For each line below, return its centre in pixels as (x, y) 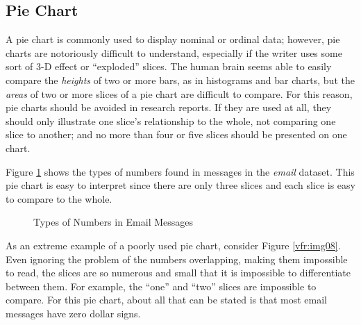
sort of (19, 66)
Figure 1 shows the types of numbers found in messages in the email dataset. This (180, 171)
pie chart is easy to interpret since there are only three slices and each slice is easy (180, 185)
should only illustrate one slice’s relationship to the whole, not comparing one (171, 120)
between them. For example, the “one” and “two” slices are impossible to (161, 286)
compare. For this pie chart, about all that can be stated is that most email (166, 300)
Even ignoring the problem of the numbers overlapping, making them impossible (177, 259)
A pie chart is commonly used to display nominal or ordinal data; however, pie (173, 39)
